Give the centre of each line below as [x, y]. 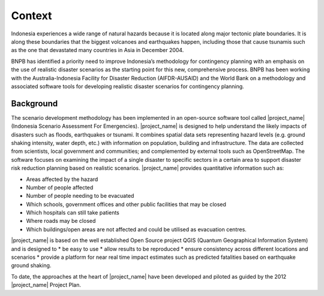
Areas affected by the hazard [62, 179]
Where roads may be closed [61, 221]
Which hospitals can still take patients [73, 213]
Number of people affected [60, 187]
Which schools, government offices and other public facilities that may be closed [126, 204]
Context [31, 16]
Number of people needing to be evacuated [80, 196]
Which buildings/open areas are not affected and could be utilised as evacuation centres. [136, 229]
